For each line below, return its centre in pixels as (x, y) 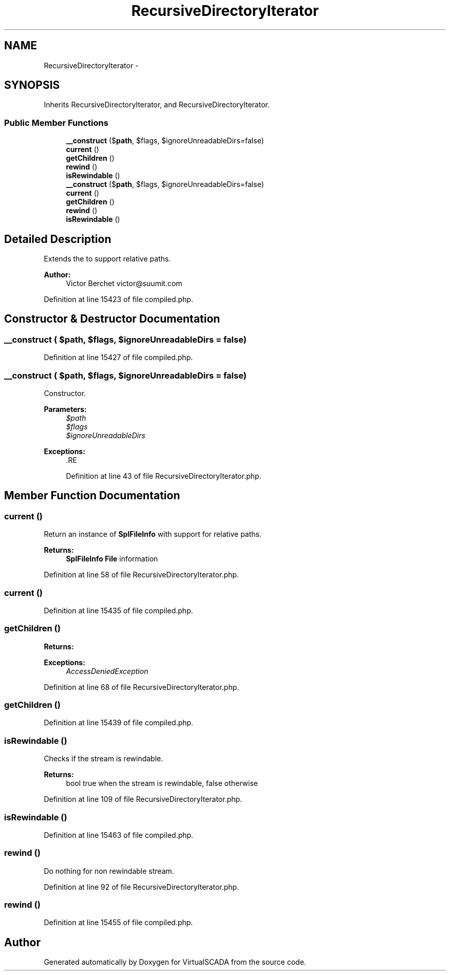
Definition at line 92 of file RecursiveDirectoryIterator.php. (142, 887)
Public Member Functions (56, 123)
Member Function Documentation (92, 496)
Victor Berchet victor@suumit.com (124, 284)
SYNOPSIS (32, 85)
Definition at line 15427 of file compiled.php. (118, 358)
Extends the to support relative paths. (107, 259)
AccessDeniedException (107, 671)
